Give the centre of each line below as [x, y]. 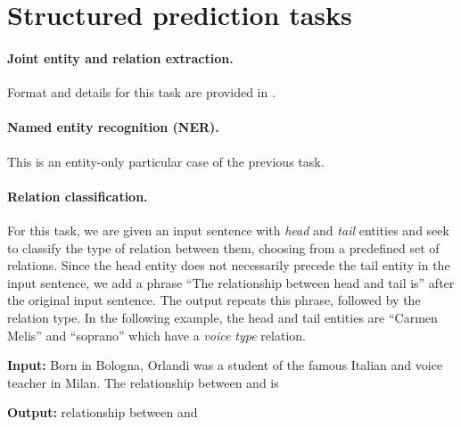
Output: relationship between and [103, 412]
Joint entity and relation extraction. [120, 57]
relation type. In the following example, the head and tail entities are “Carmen [222, 317]
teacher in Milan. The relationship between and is [143, 382]
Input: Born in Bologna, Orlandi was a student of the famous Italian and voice [225, 365]
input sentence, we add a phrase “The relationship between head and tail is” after [231, 282]
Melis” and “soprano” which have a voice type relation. [156, 335]
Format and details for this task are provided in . [141, 92]
